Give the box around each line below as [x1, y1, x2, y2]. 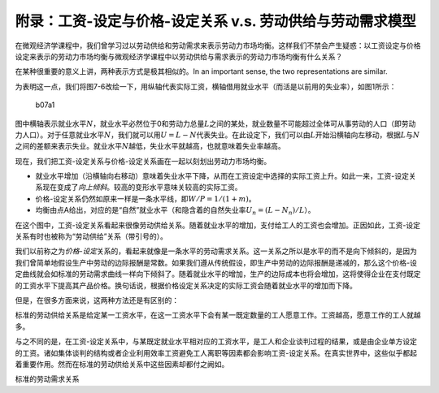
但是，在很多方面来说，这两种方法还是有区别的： [15, 295, 179, 304]
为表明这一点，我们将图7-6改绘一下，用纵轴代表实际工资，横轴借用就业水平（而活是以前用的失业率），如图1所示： [15, 81, 397, 91]
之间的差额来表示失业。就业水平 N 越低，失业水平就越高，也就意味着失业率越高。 [15, 141, 286, 151]
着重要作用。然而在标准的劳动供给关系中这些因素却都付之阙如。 [15, 359, 229, 369]
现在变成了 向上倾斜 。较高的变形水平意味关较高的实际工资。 [41, 183, 242, 192]
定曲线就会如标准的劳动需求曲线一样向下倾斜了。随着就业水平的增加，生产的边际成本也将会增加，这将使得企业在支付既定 [15, 269, 421, 279]
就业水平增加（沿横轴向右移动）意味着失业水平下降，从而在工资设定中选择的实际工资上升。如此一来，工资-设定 [35, 171, 410, 181]
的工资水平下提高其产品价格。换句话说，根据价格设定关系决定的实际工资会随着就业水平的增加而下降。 [15, 280, 357, 290]
